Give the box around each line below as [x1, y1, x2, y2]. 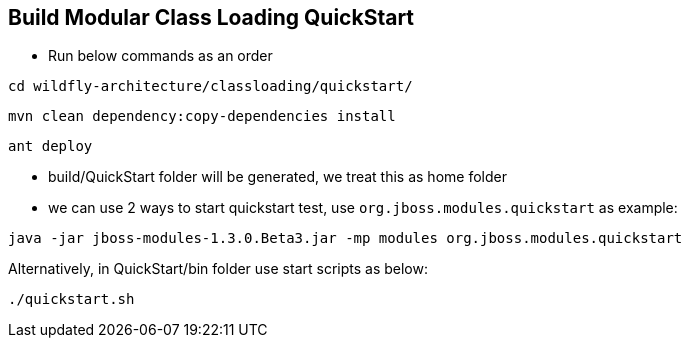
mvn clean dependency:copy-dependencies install [8, 108, 396, 125]
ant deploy [8, 138, 93, 155]
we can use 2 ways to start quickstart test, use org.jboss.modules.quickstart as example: [48, 199, 678, 217]
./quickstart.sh [8, 291, 135, 308]
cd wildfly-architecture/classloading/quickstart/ [8, 78, 413, 95]
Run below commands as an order [48, 47, 273, 65]
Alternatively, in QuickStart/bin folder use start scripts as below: [8, 260, 428, 278]
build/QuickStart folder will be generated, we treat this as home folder [48, 168, 507, 186]
